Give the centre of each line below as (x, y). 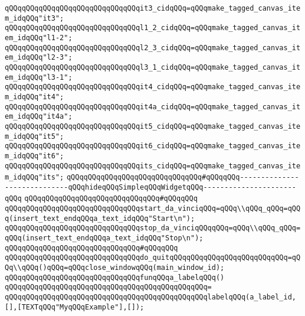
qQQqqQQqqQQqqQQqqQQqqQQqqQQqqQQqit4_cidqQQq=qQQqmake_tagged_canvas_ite (153, 87)
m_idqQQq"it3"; (35, 18)
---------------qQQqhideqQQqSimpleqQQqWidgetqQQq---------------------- (150, 187)
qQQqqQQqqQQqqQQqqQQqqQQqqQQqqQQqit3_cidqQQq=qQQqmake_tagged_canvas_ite (153, 8)
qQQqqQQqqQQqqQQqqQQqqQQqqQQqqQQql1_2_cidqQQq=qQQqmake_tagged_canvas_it (153, 28)
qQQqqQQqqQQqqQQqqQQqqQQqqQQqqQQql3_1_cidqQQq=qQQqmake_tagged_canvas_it (153, 67)
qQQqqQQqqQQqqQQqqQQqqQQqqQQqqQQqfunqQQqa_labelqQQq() (115, 277)
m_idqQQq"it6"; (35, 156)
